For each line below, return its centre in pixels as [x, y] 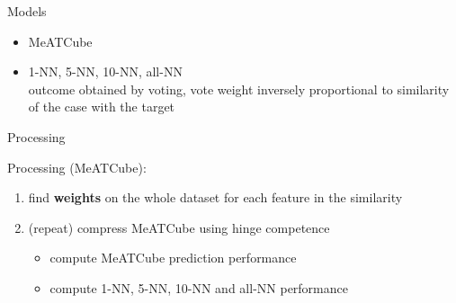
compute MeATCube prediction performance [173, 258]
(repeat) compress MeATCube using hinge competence [179, 227]
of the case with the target [102, 107]
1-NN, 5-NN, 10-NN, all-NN [105, 71]
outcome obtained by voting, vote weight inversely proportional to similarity [239, 89]
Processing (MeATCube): [77, 167]
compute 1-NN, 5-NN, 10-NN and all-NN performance [199, 287]
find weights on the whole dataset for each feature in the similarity [215, 197]
